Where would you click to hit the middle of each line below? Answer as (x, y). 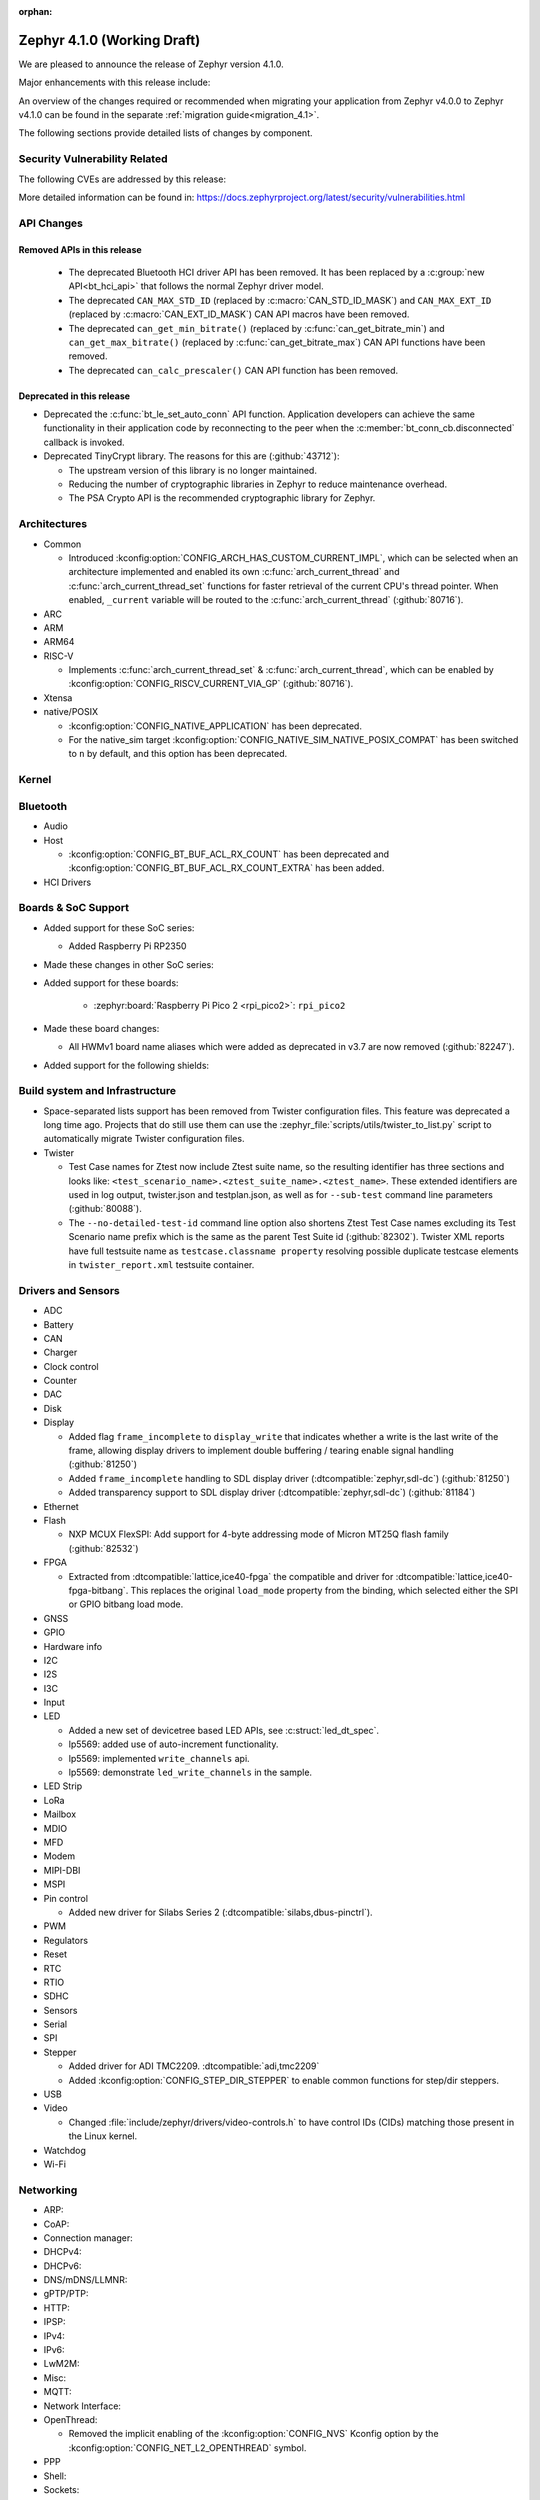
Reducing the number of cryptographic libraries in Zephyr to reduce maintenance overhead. (258, 484)
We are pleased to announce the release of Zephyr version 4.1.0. (151, 64)
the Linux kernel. (103, 2136)
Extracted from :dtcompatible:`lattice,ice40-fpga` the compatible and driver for (231, 1576)
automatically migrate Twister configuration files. (144, 1139)
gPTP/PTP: (66, 2294)
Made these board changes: (101, 1028)
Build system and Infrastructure (97, 1091)
